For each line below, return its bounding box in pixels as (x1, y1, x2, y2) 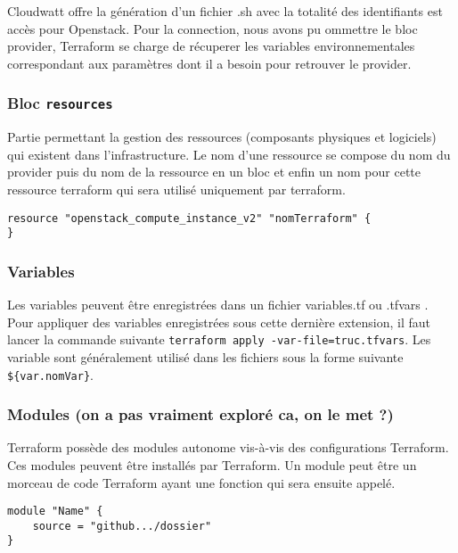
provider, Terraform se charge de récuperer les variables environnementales (7, 37, 415, 55)
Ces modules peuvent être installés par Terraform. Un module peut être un (7, 455, 417, 474)
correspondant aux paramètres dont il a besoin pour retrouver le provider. (7, 54, 412, 72)
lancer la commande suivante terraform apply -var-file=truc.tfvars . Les (7, 330, 431, 349)
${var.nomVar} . (7, 365, 94, 384)
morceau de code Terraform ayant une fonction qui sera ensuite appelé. (7, 473, 396, 491)
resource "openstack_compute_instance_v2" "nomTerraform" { (7, 211, 372, 225)
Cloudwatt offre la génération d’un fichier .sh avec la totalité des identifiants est (7, 2, 443, 20)
